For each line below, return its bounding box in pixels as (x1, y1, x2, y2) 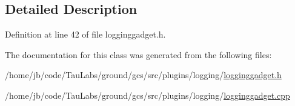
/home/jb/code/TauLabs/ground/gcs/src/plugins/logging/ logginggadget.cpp (5, 88, 290, 101)
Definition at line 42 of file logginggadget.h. (5, 28, 166, 41)
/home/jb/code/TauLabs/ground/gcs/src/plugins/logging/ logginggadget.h (5, 68, 282, 81)
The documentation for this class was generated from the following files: (5, 48, 272, 61)
